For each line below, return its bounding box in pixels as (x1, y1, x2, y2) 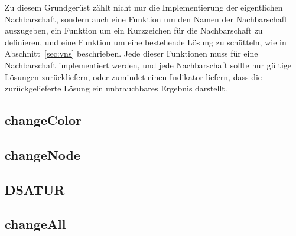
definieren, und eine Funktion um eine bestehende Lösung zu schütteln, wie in (5, 35, 287, 48)
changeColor (5, 111, 82, 129)
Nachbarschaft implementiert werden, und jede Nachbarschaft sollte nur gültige (5, 58, 291, 71)
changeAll (5, 215, 66, 233)
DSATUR (5, 180, 65, 198)
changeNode (5, 145, 80, 163)
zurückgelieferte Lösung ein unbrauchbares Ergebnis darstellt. (5, 82, 227, 94)
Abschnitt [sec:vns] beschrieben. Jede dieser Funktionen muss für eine (5, 47, 258, 60)
